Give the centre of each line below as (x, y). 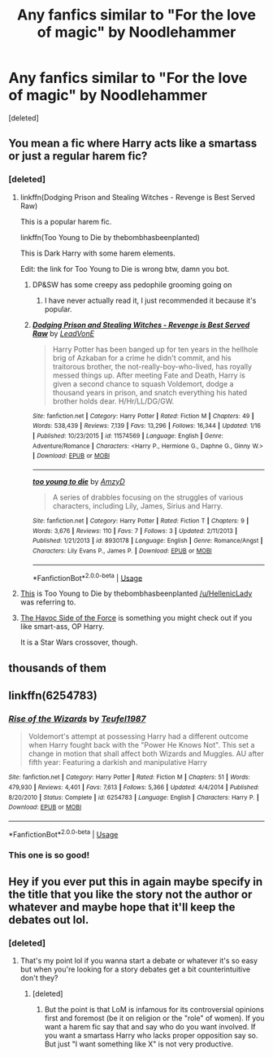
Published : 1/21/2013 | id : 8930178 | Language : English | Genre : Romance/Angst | (147, 541)
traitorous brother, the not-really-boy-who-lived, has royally (152, 366)
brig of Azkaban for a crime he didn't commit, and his (142, 358)
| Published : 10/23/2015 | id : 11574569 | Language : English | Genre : (128, 436)
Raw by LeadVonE (63, 333)
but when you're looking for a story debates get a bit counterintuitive (135, 969)
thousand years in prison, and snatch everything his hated (150, 392)
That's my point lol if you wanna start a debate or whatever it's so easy (139, 961)
